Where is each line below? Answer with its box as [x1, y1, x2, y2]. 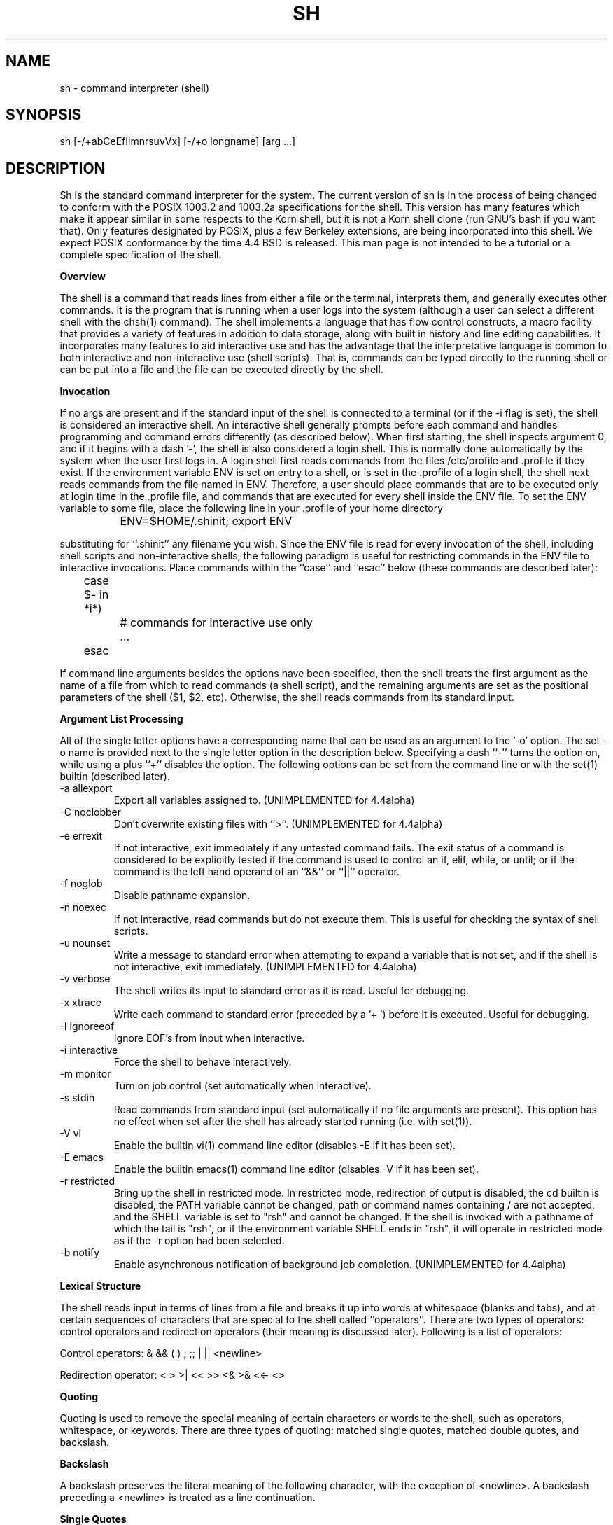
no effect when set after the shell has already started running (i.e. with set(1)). [113, 1115, 472, 1128]
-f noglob [59, 877, 103, 890]
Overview [59, 270, 106, 283]
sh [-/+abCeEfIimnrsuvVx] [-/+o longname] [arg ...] [59, 135, 296, 148]
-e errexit [59, 830, 103, 842]
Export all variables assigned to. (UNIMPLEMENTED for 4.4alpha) [113, 794, 415, 807]
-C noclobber [59, 806, 122, 819]
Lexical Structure [59, 1280, 141, 1293]
